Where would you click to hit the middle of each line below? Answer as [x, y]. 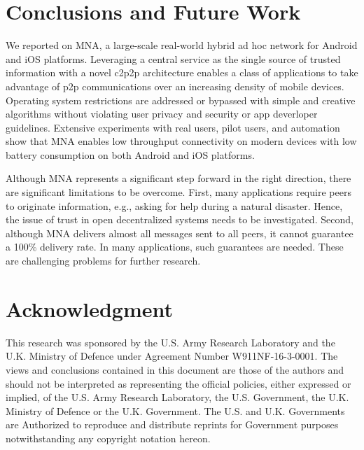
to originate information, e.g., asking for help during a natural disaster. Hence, [174, 205]
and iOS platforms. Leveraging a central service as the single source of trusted [173, 58]
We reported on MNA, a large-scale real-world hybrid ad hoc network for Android [182, 45]
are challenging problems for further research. [103, 261]
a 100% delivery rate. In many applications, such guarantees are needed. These [175, 247]
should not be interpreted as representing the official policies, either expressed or [178, 383]
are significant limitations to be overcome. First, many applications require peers [178, 192]
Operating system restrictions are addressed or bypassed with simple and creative [181, 100]
